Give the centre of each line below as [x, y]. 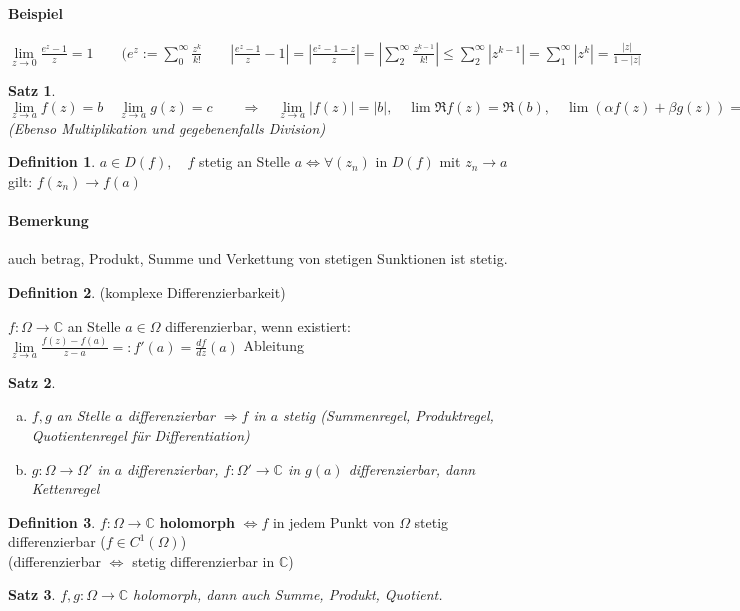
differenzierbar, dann [412, 468]
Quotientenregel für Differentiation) [140, 434]
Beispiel [35, 12]
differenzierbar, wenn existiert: [258, 325]
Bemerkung [48, 220]
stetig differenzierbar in [203, 560]
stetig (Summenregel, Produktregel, [388, 415]
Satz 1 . [32, 90]
